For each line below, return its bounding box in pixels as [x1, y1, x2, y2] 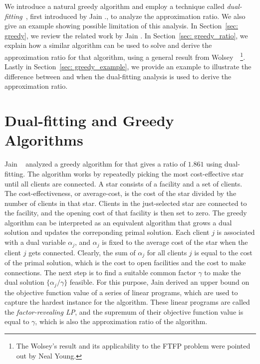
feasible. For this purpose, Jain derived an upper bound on [69, 277, 250, 287]
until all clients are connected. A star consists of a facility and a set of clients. [4, 178, 243, 188]
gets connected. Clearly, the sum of [28, 247, 136, 257]
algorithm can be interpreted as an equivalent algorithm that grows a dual [4, 217, 232, 227]
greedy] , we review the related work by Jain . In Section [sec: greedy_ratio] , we [4, 30, 248, 40]
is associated [217, 227, 255, 237]
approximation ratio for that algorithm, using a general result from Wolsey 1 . [4, 50, 246, 62]
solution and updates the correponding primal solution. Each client [4, 227, 210, 237]
